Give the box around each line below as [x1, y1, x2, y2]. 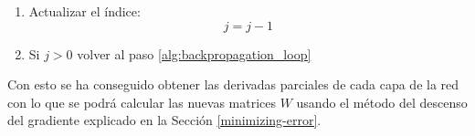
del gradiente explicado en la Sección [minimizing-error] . [7, 110, 322, 130]
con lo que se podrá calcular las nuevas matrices [7, 92, 276, 111]
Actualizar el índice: [28, 2, 141, 20]
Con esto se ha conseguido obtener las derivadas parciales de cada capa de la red [7, 75, 459, 94]
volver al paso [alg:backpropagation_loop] [77, 44, 311, 63]
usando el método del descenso [296, 92, 468, 111]
